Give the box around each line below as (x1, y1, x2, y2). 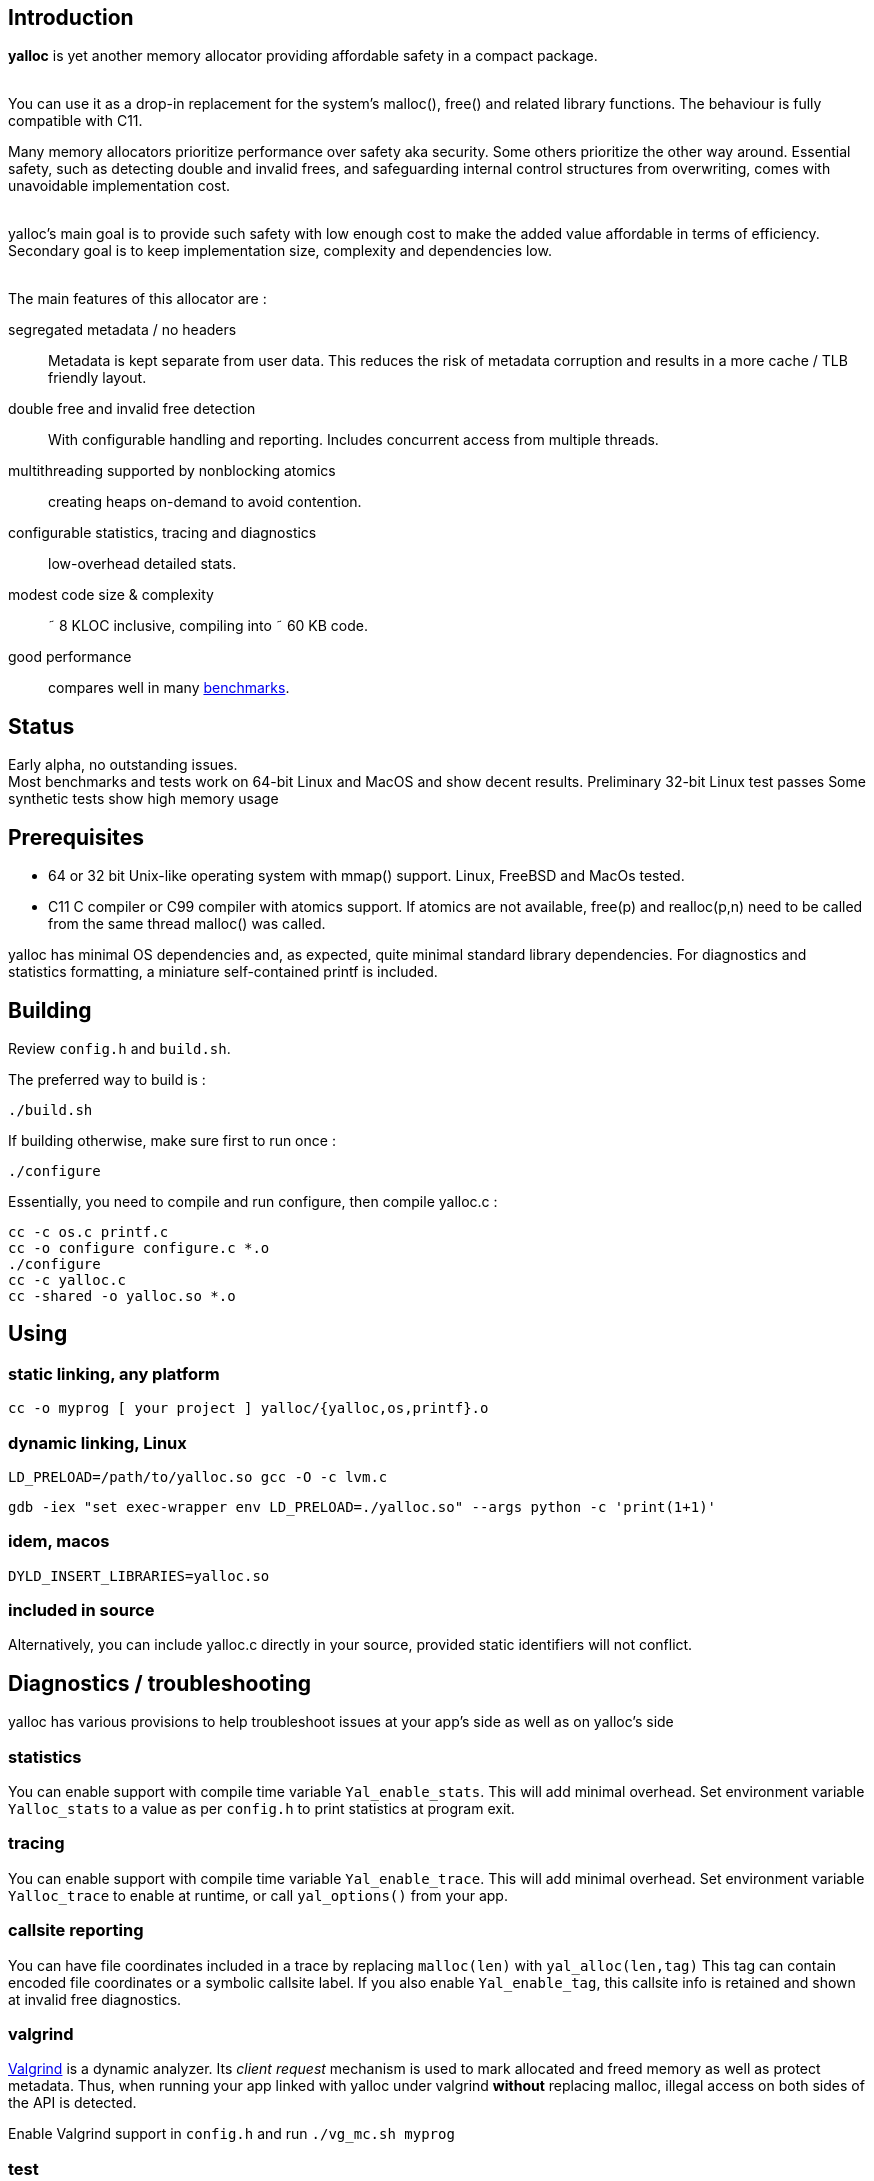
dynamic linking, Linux (8, 1432, 187, 1453)
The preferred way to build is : (8, 1070, 206, 1088)
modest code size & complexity (8, 586, 214, 604)
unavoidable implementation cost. (8, 177, 231, 195)
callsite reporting (8, 1920, 144, 1941)
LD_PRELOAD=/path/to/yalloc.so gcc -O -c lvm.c (8, 1468, 388, 1485)
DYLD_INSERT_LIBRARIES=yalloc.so (8, 1567, 270, 1584)
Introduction (8, 5, 134, 30)
